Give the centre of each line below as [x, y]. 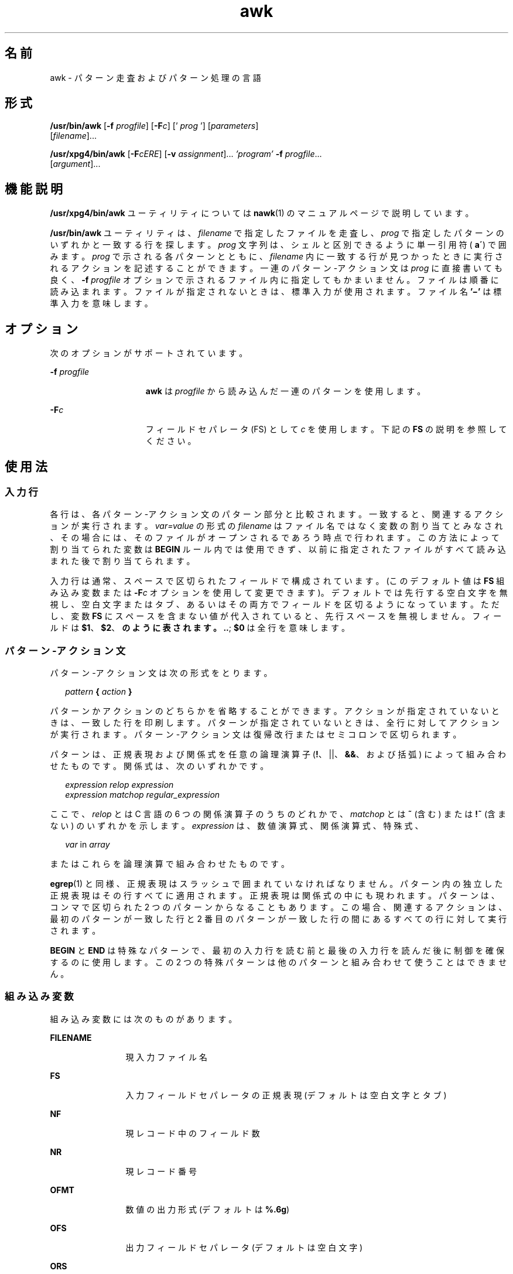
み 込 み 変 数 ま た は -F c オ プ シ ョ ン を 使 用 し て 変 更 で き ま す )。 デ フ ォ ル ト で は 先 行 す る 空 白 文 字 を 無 [279, 593]
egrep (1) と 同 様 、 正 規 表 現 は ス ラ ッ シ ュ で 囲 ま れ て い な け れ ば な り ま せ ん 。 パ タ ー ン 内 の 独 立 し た [276, 884]
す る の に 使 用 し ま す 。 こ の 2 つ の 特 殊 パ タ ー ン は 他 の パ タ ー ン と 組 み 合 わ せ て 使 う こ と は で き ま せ [278, 962]
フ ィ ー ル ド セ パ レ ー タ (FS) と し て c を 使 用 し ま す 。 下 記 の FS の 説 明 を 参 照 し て [326, 429]
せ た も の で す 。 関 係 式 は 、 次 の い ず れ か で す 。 [159, 766]
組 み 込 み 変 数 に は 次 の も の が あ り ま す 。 [143, 1019]
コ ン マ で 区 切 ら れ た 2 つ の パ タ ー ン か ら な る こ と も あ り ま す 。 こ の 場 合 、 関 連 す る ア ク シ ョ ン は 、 [278, 907]
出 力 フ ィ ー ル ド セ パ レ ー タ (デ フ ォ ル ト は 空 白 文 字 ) [244, 1247]
